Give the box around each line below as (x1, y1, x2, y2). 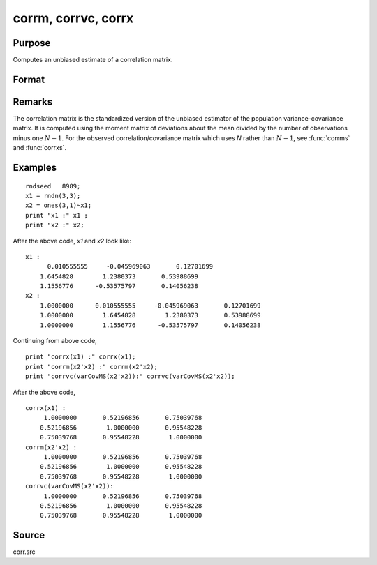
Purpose (13, 37, 51, 49)
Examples (13, 161, 57, 174)
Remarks (13, 96, 53, 107)
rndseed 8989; (25, 182, 81, 190)
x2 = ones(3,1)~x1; (25, 202, 92, 209)
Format (13, 73, 45, 85)
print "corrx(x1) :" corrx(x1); (25, 353, 136, 361)
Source (13, 529, 45, 541)
